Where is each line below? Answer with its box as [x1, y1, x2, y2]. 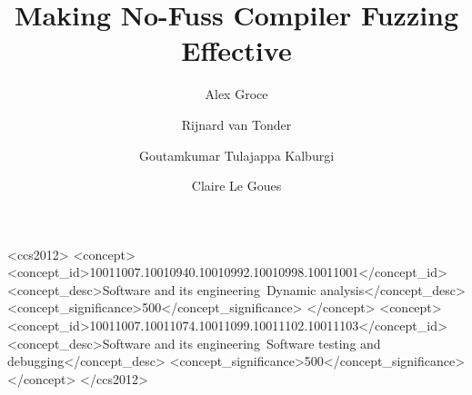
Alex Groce [205, 84, 268, 104]
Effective [181, 32, 292, 69]
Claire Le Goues [191, 176, 282, 195]
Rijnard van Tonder [181, 114, 292, 133]
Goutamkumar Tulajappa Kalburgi [138, 145, 335, 164]
